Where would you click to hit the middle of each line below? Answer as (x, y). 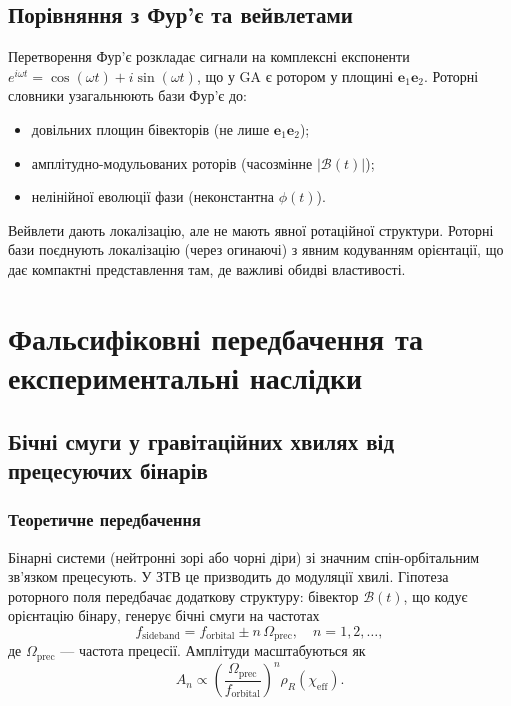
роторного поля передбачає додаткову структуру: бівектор (183, 595)
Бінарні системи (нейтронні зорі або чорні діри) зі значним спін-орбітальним (244, 556)
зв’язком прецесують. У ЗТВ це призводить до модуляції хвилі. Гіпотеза (228, 576)
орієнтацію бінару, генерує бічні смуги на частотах (164, 615)
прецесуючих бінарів (108, 469)
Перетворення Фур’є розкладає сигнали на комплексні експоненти (209, 56)
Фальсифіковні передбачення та (216, 337)
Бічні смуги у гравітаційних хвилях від (201, 440)
